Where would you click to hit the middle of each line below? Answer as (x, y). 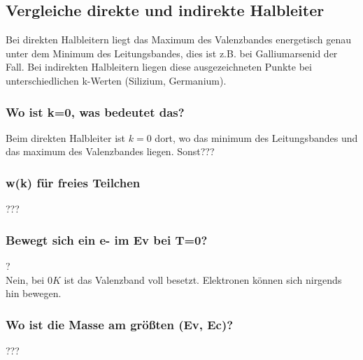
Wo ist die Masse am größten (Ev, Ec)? (120, 324)
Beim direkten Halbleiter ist (66, 137)
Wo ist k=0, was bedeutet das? (95, 111)
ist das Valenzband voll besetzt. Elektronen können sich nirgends (203, 279)
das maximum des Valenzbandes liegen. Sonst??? (110, 151)
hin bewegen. (34, 293)
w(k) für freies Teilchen (73, 182)
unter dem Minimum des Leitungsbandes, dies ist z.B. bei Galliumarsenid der (172, 53)
